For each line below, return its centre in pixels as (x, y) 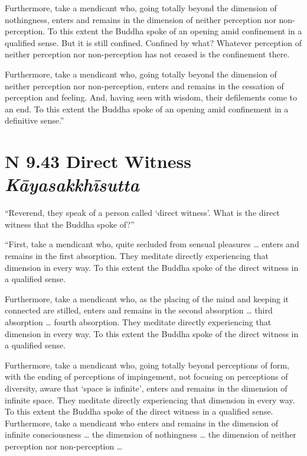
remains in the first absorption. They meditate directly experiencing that (137, 256)
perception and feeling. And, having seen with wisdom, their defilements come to (151, 97)
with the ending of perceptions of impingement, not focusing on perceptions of (146, 376)
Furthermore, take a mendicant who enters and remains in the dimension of (142, 423)
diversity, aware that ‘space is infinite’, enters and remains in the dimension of (146, 388)
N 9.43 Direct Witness (98, 161)
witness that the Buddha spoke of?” (70, 224)
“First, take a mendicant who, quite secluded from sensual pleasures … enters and (152, 244)
